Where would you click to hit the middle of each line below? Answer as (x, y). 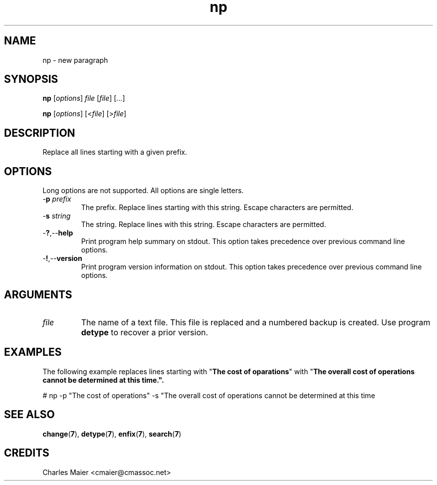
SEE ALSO (29, 415)
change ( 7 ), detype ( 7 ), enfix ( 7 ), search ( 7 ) (112, 434)
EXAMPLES (33, 352)
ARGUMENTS (38, 294)
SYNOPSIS (31, 79)
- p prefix (57, 199)
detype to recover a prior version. (145, 332)
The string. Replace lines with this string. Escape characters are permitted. (204, 225)
